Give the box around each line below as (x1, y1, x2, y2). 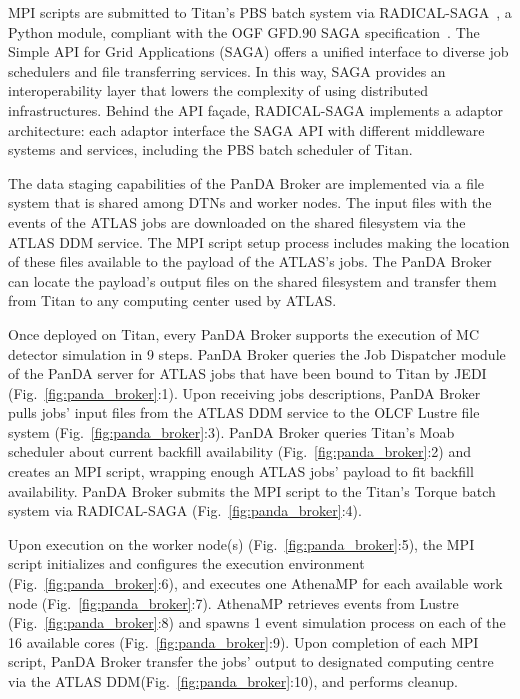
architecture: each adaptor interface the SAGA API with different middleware (8, 119, 485, 140)
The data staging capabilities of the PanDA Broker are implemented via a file (8, 172, 485, 193)
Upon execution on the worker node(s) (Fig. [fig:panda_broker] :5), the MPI (8, 533, 475, 554)
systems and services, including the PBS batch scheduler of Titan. (8, 139, 413, 160)
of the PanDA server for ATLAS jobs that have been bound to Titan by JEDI (8, 363, 487, 384)
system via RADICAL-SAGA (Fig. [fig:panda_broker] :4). (8, 500, 362, 521)
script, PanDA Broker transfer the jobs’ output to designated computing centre (8, 651, 494, 672)
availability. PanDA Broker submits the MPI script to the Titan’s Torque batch (8, 480, 496, 501)
